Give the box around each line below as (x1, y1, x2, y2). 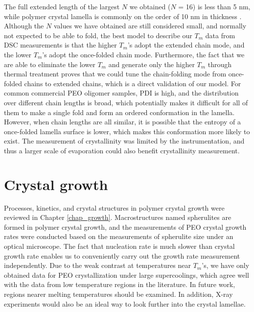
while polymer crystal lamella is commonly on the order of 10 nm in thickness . (4, 11, 242, 21)
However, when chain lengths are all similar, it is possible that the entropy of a (4, 117, 241, 127)
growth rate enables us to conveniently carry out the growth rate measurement (4, 250, 240, 261)
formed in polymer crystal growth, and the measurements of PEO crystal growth (4, 221, 247, 232)
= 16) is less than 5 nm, (178, 1, 251, 11)
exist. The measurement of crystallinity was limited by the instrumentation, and (4, 136, 245, 146)
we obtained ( (129, 1, 171, 11)
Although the (4, 21, 44, 31)
